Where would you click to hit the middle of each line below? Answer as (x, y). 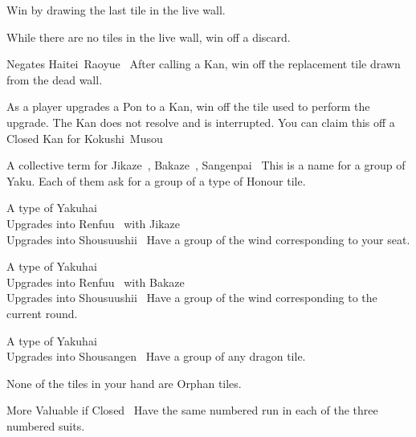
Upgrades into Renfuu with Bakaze (96, 282)
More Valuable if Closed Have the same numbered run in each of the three (192, 410)
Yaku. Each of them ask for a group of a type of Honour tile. (156, 180)
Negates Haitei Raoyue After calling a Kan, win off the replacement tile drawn (204, 64)
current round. (42, 313)
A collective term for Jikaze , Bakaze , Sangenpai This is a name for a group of (206, 165)
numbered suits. (46, 425)
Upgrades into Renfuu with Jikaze (93, 223)
